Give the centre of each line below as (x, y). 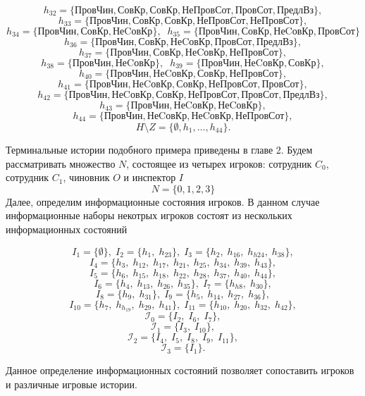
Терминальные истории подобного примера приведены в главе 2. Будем (159, 149)
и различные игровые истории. (72, 384)
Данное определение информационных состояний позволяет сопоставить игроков (180, 370)
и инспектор (150, 177)
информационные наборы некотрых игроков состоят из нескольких (149, 215)
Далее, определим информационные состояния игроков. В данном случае (163, 201)
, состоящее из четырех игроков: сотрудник (219, 163)
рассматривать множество (61, 163)
